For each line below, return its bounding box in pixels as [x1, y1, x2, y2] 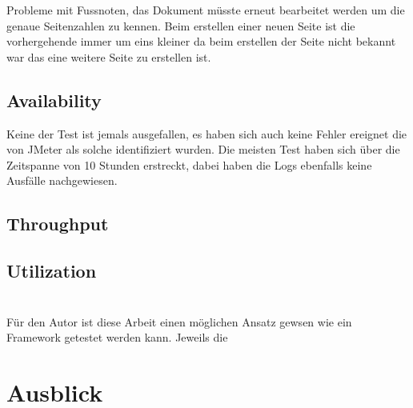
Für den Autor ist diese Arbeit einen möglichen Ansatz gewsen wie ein [6, 313, 352, 330]
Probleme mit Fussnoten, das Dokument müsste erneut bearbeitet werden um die [6, 2, 405, 18]
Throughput [6, 211, 109, 236]
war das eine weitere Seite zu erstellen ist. [6, 48, 211, 65]
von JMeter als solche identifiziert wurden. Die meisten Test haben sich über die [6, 141, 400, 158]
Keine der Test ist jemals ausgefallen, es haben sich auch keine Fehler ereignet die [6, 125, 407, 142]
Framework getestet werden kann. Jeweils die [6, 329, 228, 346]
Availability [6, 87, 102, 112]
